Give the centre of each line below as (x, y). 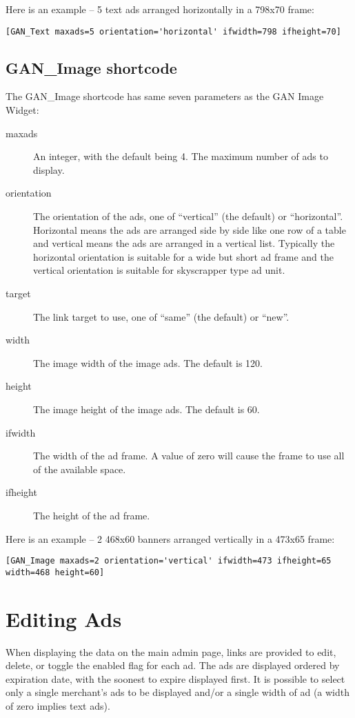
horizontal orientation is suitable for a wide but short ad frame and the (184, 256)
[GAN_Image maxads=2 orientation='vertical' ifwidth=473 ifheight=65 (169, 561)
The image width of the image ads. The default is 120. (148, 362)
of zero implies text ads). (58, 705)
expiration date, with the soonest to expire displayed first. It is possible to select (175, 678)
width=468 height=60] (55, 572)
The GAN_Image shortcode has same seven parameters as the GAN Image (165, 96)
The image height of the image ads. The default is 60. (146, 409)
